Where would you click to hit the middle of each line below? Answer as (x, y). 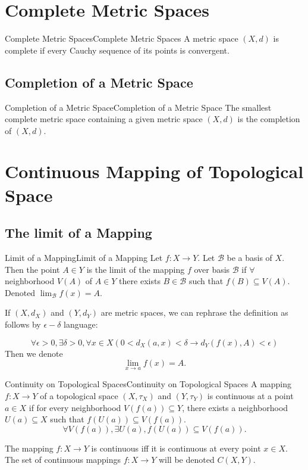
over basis (212, 269)
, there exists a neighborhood (235, 407)
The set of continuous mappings (63, 460)
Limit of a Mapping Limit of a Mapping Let (84, 258)
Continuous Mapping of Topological (154, 171)
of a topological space (79, 396)
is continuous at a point (250, 396)
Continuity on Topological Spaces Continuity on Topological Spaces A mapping (148, 384)
